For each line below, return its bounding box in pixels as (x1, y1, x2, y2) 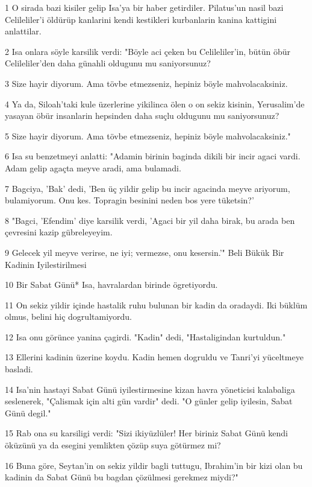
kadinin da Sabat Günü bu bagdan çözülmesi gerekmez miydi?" (5, 471, 239, 483)
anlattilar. (5, 25, 42, 37)
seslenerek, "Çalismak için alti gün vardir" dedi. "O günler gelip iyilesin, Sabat (5, 395, 293, 407)
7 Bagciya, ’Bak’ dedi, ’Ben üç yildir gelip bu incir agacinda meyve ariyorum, (5, 182, 290, 194)
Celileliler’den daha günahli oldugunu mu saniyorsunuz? (5, 57, 211, 69)
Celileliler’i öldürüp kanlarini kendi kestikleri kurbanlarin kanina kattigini (5, 13, 277, 25)
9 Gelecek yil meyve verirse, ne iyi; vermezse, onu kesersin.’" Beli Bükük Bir (5, 246, 284, 258)
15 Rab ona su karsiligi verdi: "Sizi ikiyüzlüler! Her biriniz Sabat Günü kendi (5, 427, 288, 439)
